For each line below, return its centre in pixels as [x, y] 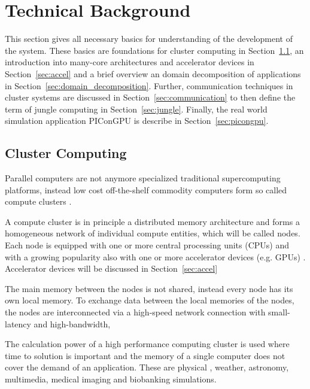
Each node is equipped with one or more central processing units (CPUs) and [147, 245]
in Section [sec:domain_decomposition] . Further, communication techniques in [149, 85]
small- [279, 312]
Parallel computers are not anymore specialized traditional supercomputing [143, 178]
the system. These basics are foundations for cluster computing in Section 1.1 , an [154, 50]
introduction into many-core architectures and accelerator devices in [130, 62]
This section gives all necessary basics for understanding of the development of [149, 39]
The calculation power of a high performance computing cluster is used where [147, 344]
